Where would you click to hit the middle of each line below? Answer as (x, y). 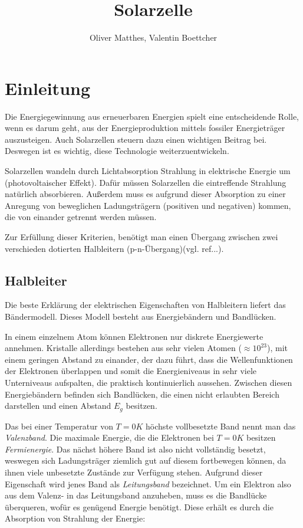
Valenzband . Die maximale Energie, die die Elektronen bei (109, 437)
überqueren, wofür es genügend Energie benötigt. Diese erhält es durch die (139, 506)
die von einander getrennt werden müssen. (81, 217)
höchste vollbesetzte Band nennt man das (221, 426)
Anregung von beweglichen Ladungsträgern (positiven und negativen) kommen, (148, 205)
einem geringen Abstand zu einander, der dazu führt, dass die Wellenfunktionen (149, 359)
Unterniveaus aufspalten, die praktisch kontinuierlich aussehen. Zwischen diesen (149, 382)
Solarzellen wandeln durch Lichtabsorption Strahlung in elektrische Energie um (148, 171)
